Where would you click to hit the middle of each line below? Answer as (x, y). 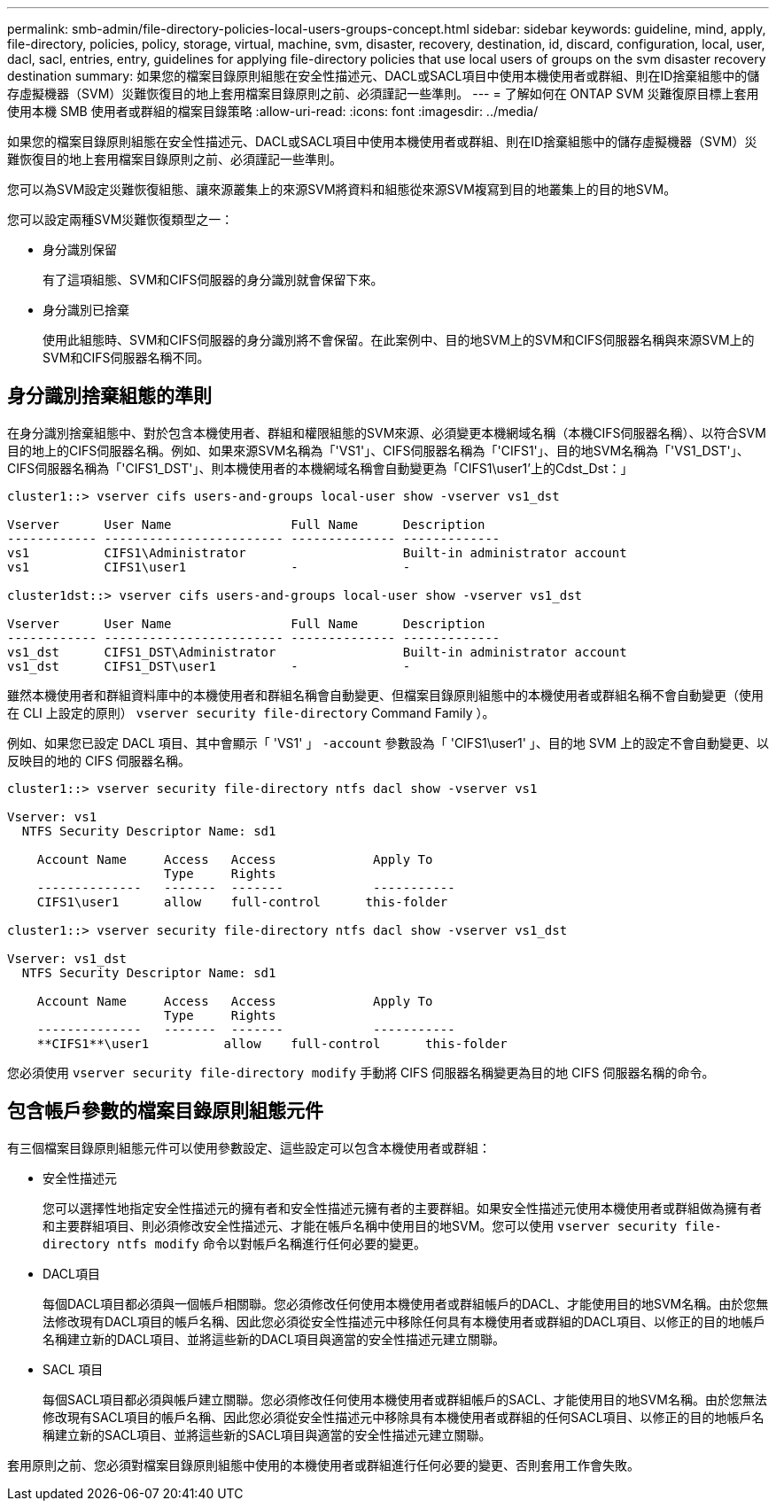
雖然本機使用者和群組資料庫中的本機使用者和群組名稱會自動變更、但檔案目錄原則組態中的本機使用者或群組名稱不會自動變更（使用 (385, 695)
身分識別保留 (80, 249)
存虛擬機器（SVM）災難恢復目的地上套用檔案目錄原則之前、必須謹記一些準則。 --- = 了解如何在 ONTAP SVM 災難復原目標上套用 (383, 93)
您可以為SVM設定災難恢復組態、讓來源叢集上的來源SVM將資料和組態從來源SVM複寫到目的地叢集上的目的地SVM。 (342, 189)
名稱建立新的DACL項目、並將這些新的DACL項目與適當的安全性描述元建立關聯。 (274, 1339)
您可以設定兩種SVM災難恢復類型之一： (120, 219)
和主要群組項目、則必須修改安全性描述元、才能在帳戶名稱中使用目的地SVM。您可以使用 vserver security (360, 1225)
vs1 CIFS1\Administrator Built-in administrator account (317, 552)
